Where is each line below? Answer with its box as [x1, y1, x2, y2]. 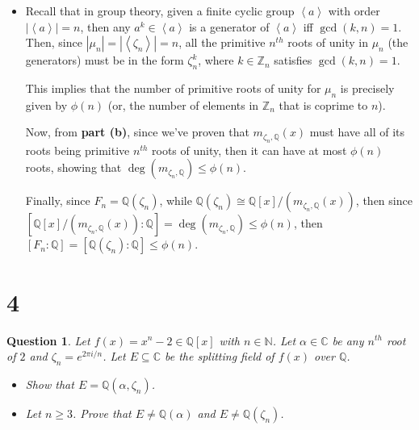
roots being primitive [25, 141, 130, 158]
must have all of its [309, 123, 404, 140]
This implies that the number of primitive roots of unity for [25, 79, 321, 96]
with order [328, 2, 380, 19]
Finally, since [25, 192, 90, 209]
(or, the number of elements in [107, 96, 259, 113]
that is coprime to [279, 96, 368, 113]
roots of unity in [287, 34, 368, 51]
